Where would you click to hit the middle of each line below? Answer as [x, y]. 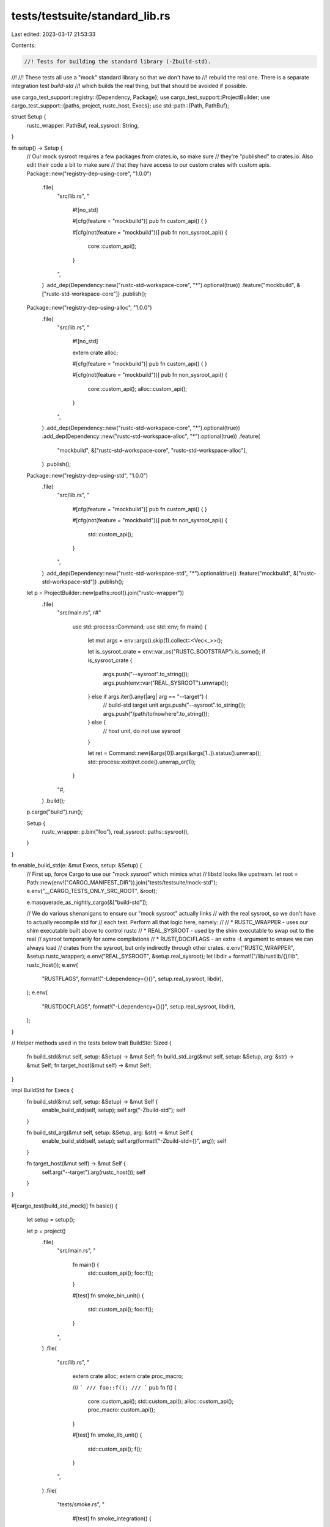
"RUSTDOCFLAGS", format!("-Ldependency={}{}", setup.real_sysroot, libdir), [138, 1006]
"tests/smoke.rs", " [81, 1504]
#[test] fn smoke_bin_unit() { [108, 1296]
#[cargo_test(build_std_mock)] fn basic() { [64, 1206]
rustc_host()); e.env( [52, 964]
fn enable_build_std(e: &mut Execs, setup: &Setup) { [77, 866]
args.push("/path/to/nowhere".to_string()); [156, 713]
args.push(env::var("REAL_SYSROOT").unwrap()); [166, 683]
